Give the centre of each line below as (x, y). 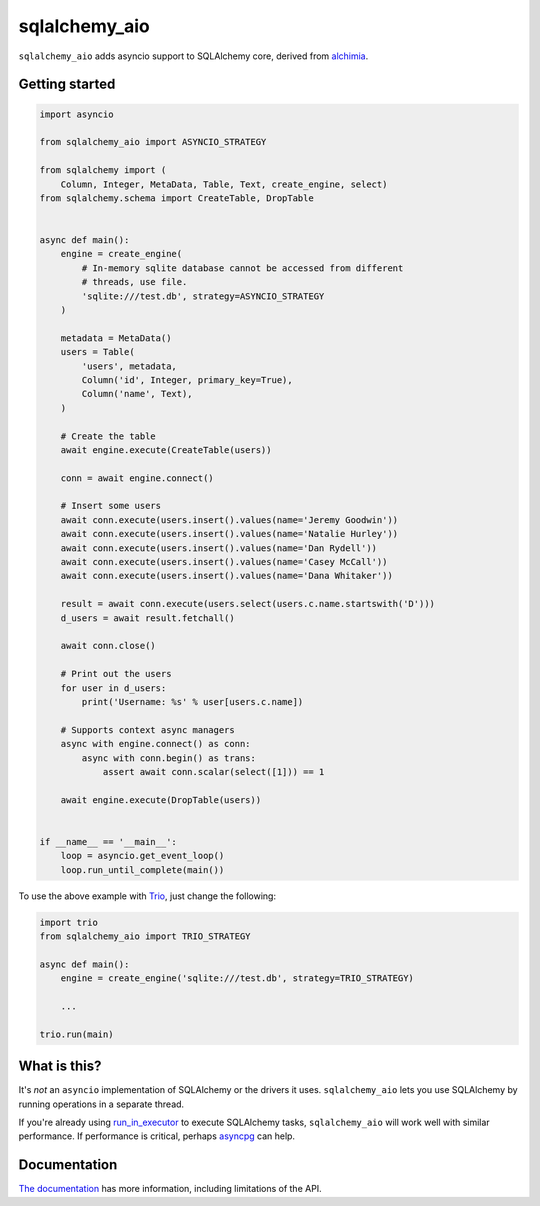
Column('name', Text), (137, 394)
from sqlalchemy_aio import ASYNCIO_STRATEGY (153, 142)
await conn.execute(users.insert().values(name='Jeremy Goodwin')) (229, 519)
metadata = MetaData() (116, 338)
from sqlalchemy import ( (103, 170)
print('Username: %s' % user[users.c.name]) (192, 701)
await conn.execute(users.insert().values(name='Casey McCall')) (224, 562)
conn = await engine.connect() (137, 478)
